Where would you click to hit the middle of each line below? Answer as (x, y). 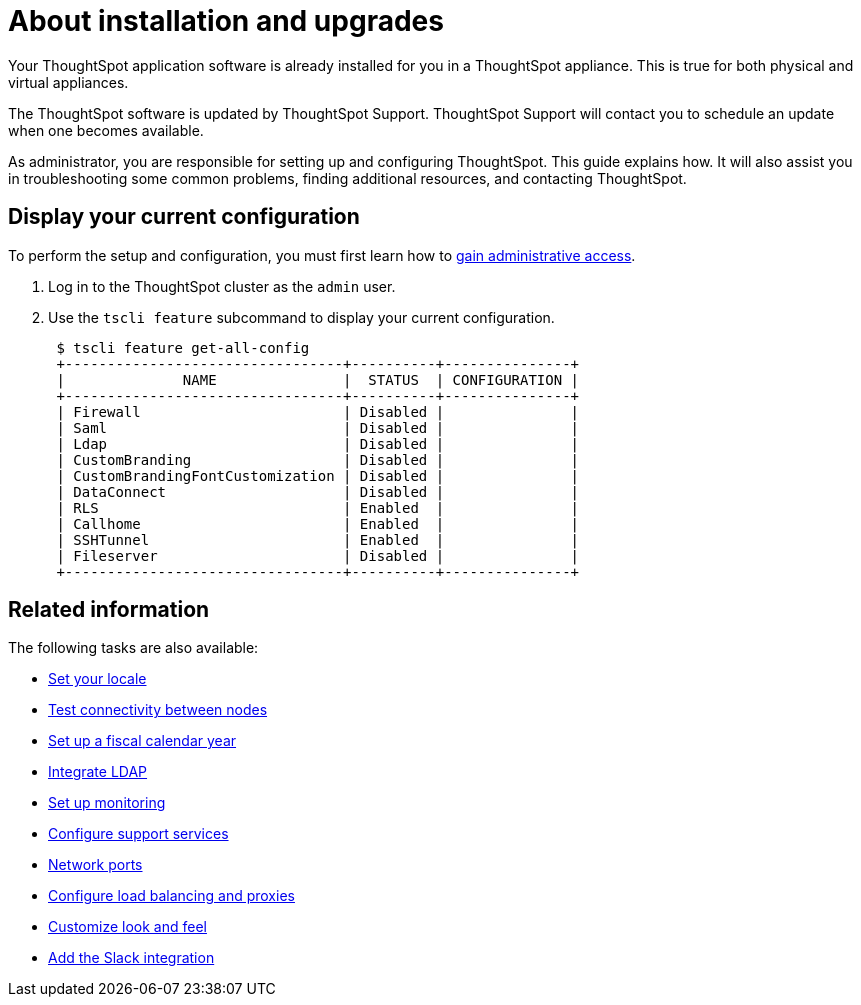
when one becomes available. (106, 130)
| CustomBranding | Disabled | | (318, 459)
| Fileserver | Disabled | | (318, 555)
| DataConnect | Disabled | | (318, 491)
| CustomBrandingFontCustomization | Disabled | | (318, 475)
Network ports (95, 865)
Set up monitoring (107, 803)
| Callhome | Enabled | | (318, 523)
